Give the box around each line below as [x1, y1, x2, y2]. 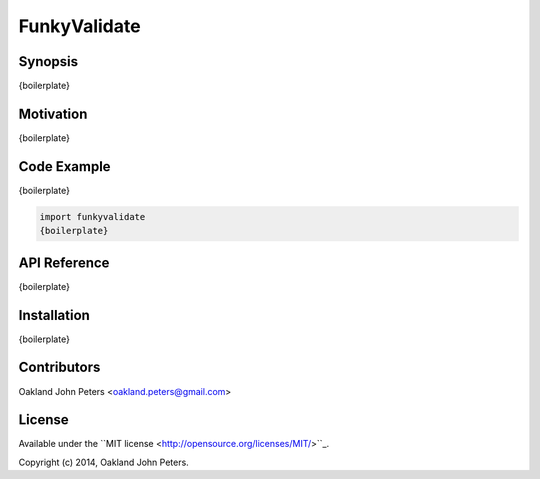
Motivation [18, 105, 88, 122]
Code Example [18, 158, 111, 175]
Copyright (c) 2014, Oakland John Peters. [18, 456, 189, 468]
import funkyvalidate [39, 211, 146, 222]
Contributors [18, 359, 101, 376]
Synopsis [18, 53, 79, 70]
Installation [18, 306, 90, 324]
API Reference [18, 254, 110, 271]
